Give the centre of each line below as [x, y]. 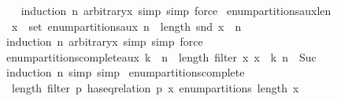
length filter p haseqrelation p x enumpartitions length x [155, 87]
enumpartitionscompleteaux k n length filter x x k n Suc [161, 56]
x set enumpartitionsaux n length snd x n [126, 26]
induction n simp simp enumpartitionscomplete [125, 72]
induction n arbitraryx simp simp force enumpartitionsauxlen [176, 10]
